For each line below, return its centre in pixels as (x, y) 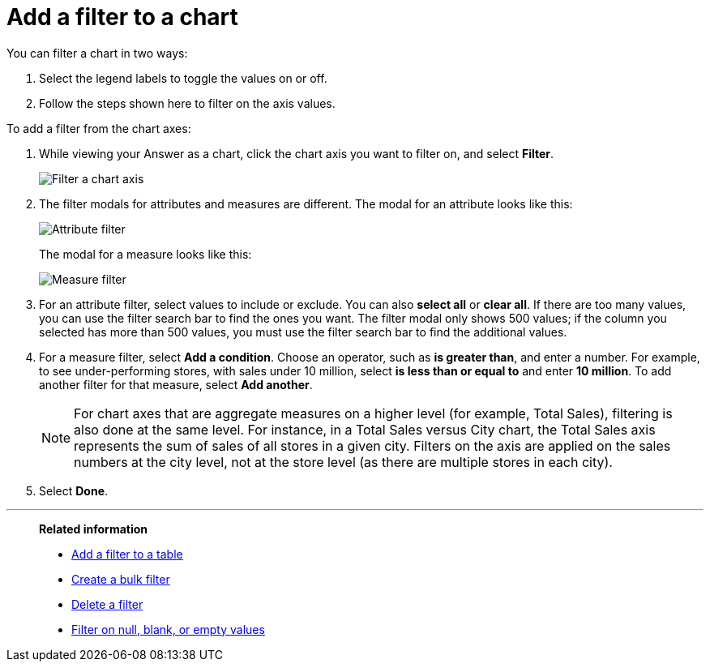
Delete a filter (107, 604)
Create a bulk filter (121, 579)
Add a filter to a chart (122, 17)
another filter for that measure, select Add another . (176, 384)
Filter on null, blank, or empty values (168, 629)
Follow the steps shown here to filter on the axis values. (187, 103)
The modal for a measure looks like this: (145, 254)
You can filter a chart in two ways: (97, 53)
